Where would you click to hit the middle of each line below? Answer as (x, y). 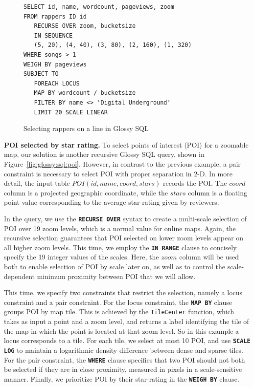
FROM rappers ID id (55, 16)
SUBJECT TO (41, 74)
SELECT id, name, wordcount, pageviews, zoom (99, 7)
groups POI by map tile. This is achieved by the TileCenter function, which (119, 312)
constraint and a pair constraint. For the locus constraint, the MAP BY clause (118, 302)
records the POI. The (195, 183)
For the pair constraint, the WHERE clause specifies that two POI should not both (125, 359)
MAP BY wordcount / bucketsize (85, 93)
